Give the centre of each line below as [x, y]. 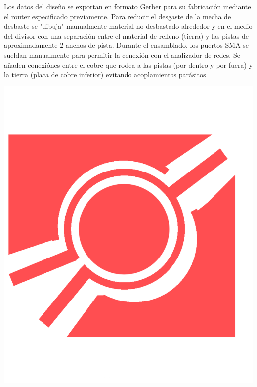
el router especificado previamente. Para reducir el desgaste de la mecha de [118, 16]
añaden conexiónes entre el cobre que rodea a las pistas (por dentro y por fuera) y [128, 64]
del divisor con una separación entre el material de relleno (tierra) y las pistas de [126, 35]
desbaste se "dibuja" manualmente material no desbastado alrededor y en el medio [128, 26]
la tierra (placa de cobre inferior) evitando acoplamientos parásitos [105, 74]
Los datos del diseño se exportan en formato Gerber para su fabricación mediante [128, 6]
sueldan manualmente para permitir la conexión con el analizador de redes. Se [122, 55]
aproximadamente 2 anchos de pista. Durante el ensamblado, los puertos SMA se [127, 45]
